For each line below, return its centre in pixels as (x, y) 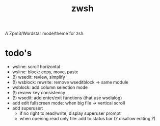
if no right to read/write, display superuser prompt (70, 113)
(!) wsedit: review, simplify (39, 77)
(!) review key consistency (39, 93)
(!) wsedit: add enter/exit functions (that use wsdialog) (67, 98)
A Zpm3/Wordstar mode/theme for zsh (44, 33)
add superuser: (27, 108)
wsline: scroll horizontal (36, 67)
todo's (18, 53)
